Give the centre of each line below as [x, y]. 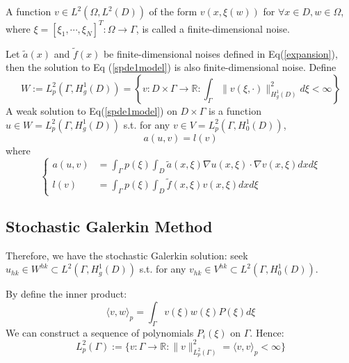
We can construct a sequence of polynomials [100, 332]
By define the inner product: [66, 294]
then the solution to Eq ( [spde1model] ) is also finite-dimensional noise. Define [171, 67]
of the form [173, 11]
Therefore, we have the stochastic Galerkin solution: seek [127, 255]
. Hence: [267, 332]
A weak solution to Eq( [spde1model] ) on [91, 110]
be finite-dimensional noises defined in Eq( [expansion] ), [220, 53]
